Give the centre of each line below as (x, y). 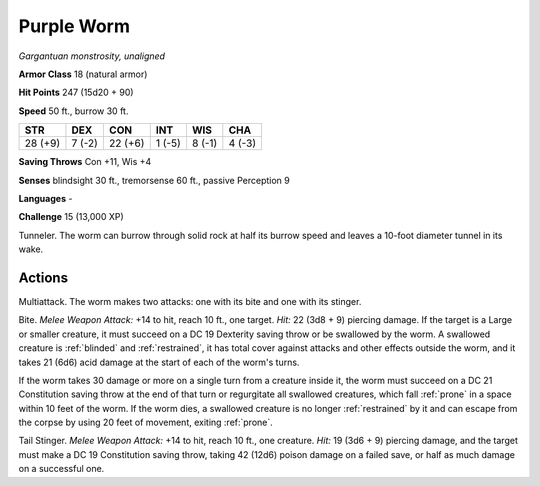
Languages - (45, 198)
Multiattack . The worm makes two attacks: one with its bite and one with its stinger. (190, 301)
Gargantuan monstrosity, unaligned (91, 56)
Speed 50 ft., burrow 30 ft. (73, 111)
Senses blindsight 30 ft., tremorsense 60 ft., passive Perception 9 (154, 180)
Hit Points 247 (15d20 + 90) (76, 92)
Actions (43, 277)
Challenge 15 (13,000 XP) (71, 217)
